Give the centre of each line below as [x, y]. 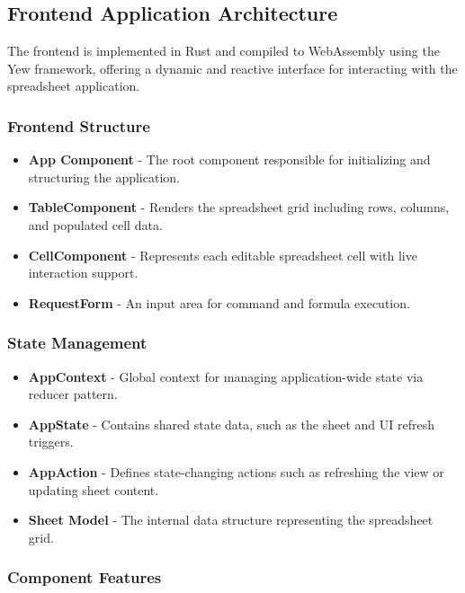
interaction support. [83, 273]
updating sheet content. [94, 489]
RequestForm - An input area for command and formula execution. [219, 302]
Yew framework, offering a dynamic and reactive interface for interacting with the [232, 68]
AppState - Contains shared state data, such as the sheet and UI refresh [231, 424]
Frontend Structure [79, 125]
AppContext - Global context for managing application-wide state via [226, 376]
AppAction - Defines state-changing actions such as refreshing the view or [236, 471]
